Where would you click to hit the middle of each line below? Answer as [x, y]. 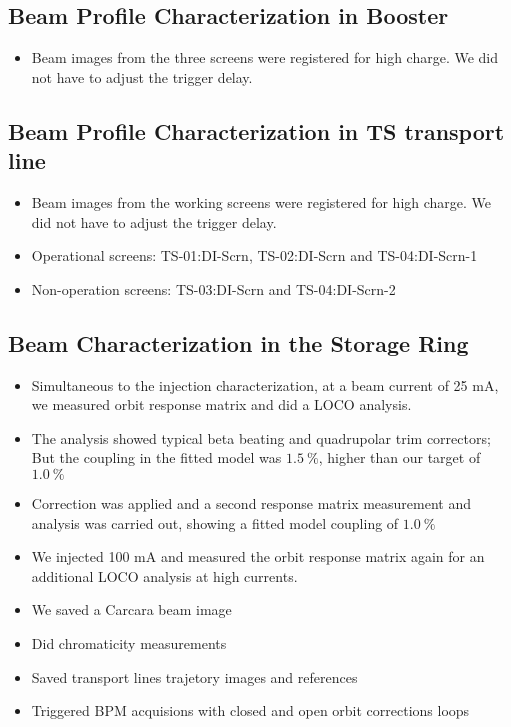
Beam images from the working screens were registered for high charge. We [261, 201]
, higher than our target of [399, 457]
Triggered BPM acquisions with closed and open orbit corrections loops [250, 710]
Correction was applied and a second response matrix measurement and [251, 502]
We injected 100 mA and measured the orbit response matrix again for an [258, 556]
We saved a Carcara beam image [131, 609]
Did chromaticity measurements [129, 642]
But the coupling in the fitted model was [156, 457]
